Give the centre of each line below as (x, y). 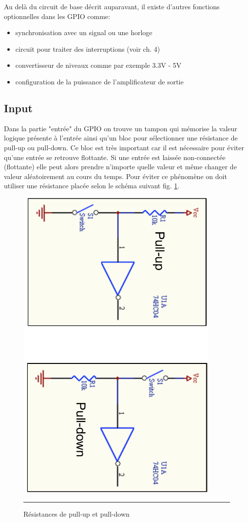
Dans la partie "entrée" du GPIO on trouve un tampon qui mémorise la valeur (121, 128)
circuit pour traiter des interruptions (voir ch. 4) (88, 49)
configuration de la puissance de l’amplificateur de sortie (99, 81)
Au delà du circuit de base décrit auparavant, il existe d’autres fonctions (112, 6)
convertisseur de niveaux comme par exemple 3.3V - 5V (98, 65)
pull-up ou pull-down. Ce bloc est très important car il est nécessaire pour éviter (124, 147)
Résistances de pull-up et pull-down (76, 514)
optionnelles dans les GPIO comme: (57, 16)
